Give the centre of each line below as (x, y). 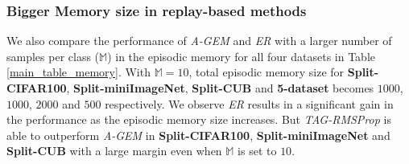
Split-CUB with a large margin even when (114, 151)
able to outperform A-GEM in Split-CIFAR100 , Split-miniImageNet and (198, 135)
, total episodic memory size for (266, 72)
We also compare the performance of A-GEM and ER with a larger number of (199, 41)
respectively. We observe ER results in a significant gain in (249, 103)
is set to (257, 151)
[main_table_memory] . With (78, 72)
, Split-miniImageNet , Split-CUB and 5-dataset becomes (220, 88)
